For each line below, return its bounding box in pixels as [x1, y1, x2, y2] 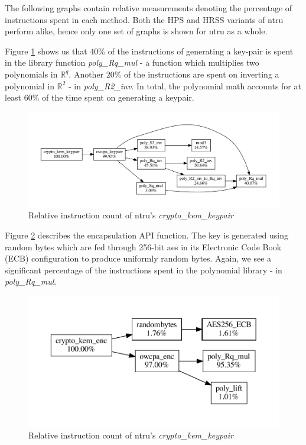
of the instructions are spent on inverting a [124, 67, 279, 80]
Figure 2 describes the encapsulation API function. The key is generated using [5, 229, 289, 241]
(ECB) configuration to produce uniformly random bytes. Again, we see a [5, 252, 272, 265]
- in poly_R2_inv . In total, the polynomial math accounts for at [69, 79, 301, 92]
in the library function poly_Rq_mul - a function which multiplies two [5, 56, 259, 69]
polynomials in [5, 67, 58, 80]
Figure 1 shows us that [5, 44, 87, 57]
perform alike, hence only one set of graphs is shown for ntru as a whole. [5, 25, 268, 37]
